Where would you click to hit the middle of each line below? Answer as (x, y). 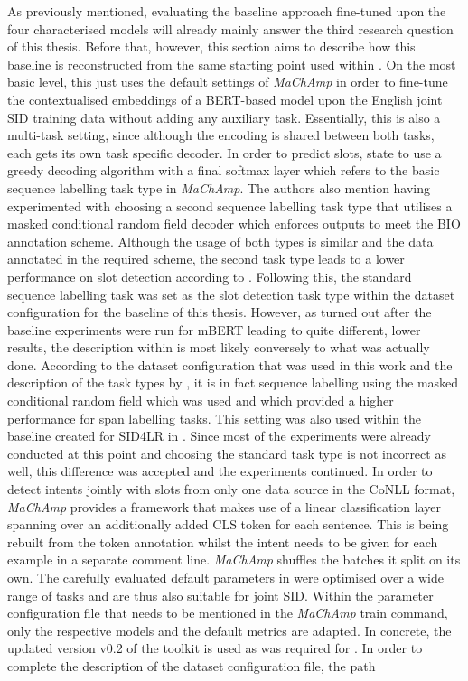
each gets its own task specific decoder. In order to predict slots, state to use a (225, 152)
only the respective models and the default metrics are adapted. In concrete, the (229, 630)
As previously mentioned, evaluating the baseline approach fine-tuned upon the (227, 11)
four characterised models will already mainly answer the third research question (230, 28)
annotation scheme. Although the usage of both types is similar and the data (220, 241)
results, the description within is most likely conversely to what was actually (219, 347)
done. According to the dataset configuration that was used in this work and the (230, 364)
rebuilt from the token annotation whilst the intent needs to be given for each (223, 541)
